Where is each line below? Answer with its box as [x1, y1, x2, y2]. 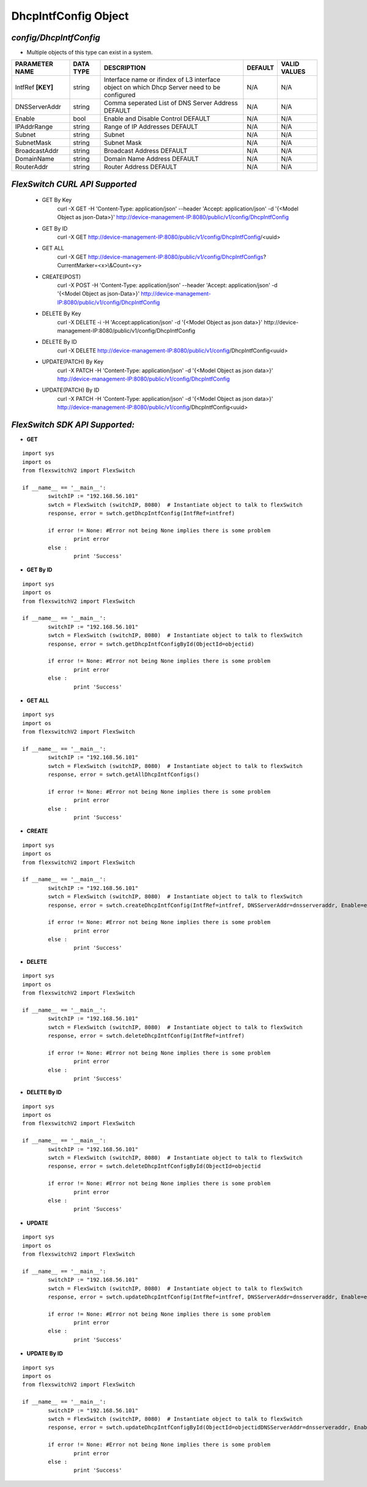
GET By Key [42, 196, 72, 204]
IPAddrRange [15, 122, 53, 131]
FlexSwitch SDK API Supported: [11, 419, 135, 430]
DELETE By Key [42, 310, 81, 318]
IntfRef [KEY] [15, 83, 54, 92]
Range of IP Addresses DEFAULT [103, 122, 198, 131]
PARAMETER [15, 60, 53, 69]
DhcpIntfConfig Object [11, 9, 129, 23]
